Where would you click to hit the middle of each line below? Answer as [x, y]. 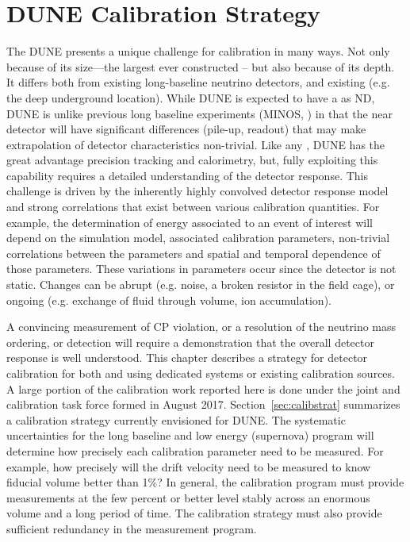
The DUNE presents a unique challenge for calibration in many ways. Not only [198, 51]
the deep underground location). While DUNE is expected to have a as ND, [191, 97]
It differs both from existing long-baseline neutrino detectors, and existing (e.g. [198, 82]
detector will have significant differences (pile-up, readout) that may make [186, 129]
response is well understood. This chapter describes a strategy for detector [187, 357]
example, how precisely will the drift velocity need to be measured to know [189, 466]
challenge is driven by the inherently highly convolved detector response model [197, 191]
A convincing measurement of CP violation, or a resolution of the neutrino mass [201, 327]
